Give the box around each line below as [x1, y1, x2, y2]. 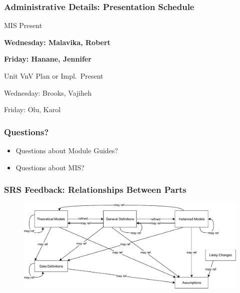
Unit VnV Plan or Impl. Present [4, 71, 103, 81]
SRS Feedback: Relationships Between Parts [4, 183, 186, 196]
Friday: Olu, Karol [4, 104, 61, 115]
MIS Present [4, 20, 42, 31]
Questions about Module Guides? [15, 145, 118, 155]
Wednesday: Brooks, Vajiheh [4, 87, 92, 98]
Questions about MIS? [15, 162, 84, 172]
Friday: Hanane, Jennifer [4, 54, 91, 64]
